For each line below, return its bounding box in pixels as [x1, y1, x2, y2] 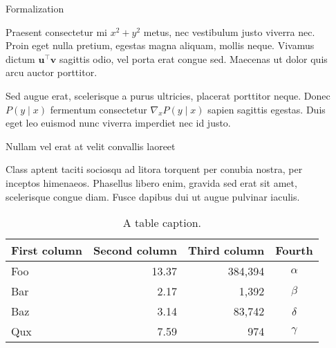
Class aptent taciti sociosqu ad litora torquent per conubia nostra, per [6, 162, 303, 176]
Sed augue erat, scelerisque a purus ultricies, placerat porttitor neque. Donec [6, 88, 330, 102]
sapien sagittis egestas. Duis [207, 102, 326, 116]
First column [11, 242, 83, 259]
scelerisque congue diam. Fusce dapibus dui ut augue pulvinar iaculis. [6, 189, 300, 203]
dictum [6, 51, 35, 66]
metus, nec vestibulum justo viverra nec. [143, 24, 315, 39]
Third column [187, 242, 265, 259]
